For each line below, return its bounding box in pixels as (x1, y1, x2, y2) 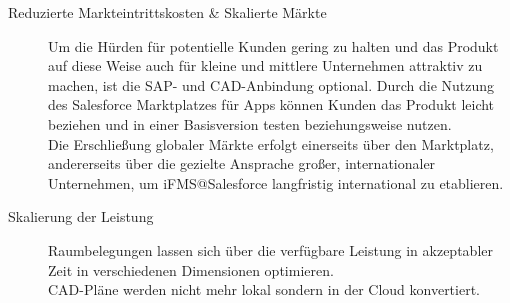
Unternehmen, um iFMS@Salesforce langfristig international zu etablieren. (48, 172, 504, 193)
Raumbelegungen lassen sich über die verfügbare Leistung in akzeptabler (48, 239, 493, 260)
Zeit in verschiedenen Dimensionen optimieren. (48, 259, 334, 280)
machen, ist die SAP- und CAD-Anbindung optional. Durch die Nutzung (48, 74, 495, 95)
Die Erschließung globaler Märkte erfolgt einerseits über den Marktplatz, (48, 133, 494, 154)
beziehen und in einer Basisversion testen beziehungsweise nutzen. (48, 113, 452, 134)
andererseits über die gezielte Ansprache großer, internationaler (48, 153, 436, 174)
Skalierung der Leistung (8, 206, 154, 227)
